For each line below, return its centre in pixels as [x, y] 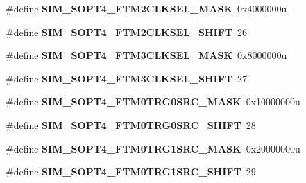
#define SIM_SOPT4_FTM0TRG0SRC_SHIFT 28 [131, 124]
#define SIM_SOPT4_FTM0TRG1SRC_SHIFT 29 [131, 172]
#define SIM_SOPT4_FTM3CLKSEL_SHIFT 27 [127, 78]
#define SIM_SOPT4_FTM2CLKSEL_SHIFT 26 [127, 32]
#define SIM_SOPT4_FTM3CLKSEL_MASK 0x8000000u [146, 55]
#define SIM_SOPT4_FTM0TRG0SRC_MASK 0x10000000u [153, 102]
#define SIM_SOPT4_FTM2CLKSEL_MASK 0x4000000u [146, 8]
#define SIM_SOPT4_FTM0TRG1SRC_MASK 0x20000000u [153, 148]
